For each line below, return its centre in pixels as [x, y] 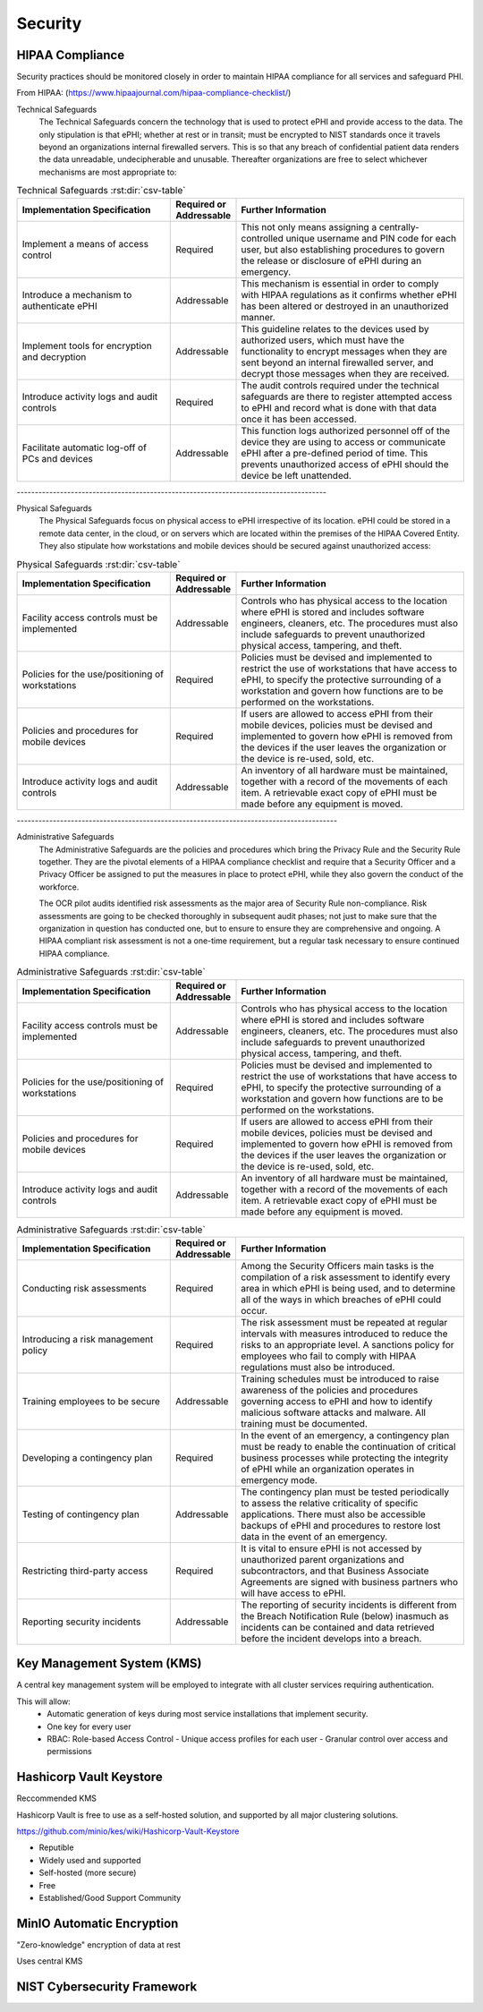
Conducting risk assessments [84, 1288]
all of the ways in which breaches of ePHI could [341, 1300]
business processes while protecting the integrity [345, 1457]
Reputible [56, 1847]
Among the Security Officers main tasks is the [338, 1266]
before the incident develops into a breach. [331, 1638]
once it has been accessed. [299, 419]
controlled [262, 238]
